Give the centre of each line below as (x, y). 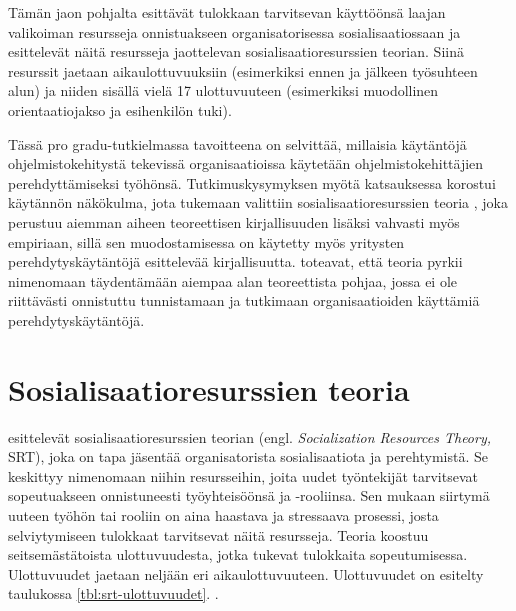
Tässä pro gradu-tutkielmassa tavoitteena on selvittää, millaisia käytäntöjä (237, 143)
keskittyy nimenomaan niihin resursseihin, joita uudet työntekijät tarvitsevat (243, 475)
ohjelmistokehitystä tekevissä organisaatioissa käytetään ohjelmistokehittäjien (246, 163)
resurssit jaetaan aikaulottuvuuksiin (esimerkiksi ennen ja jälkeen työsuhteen (243, 70)
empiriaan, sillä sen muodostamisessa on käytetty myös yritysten (206, 241)
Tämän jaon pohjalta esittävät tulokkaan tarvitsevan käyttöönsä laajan (227, 12)
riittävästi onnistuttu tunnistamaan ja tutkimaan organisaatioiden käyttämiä (244, 300)
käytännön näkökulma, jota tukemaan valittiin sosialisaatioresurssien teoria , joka (258, 202)
